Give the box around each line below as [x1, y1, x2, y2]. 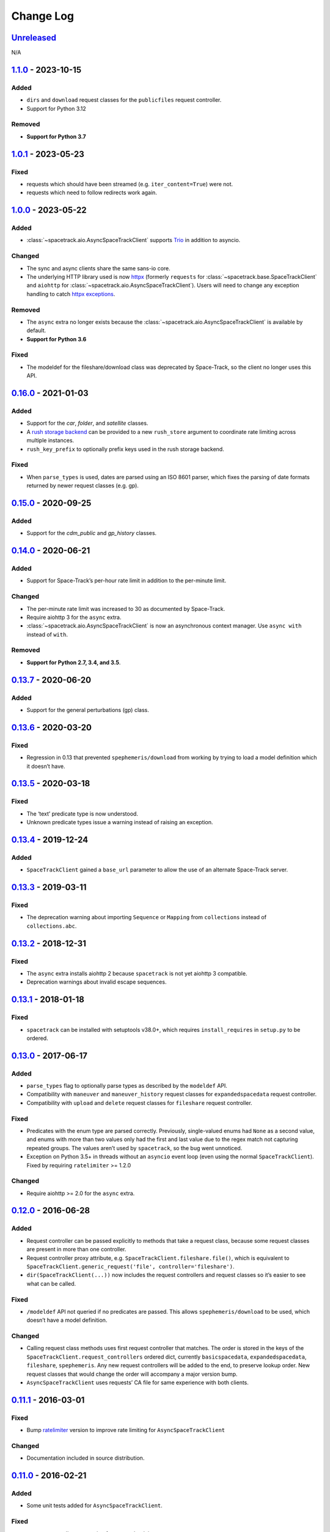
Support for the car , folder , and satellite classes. [26, 420, 148, 427]
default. [26, 327, 46, 334]
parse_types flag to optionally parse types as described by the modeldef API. [26, 1082, 227, 1090]
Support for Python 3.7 [26, 132, 86, 140]
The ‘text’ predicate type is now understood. [26, 810, 139, 817]
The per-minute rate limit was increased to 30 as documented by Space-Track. [26, 605, 226, 612]
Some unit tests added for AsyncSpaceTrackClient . [26, 1502, 163, 1509]
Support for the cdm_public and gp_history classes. [26, 529, 157, 537]
